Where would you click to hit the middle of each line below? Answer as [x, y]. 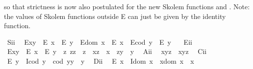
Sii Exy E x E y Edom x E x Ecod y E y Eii [100, 42]
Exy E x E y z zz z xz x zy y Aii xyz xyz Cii [107, 51]
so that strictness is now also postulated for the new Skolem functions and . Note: [127, 6]
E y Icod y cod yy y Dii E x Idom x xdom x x [101, 60]
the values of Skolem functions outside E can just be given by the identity [115, 16]
